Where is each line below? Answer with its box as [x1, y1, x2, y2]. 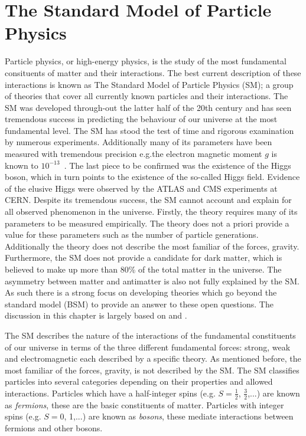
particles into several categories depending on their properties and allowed [5, 375, 273, 388]
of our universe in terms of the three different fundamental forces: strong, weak [5, 340, 291, 353]
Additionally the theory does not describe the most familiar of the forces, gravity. [5, 240, 300, 252]
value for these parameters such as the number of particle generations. [5, 228, 259, 241]
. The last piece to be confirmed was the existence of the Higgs [64, 159, 291, 171]
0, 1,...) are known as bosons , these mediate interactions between [60, 410, 294, 422]
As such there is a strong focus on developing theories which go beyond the [5, 286, 277, 299]
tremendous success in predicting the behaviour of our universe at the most [5, 113, 278, 125]
